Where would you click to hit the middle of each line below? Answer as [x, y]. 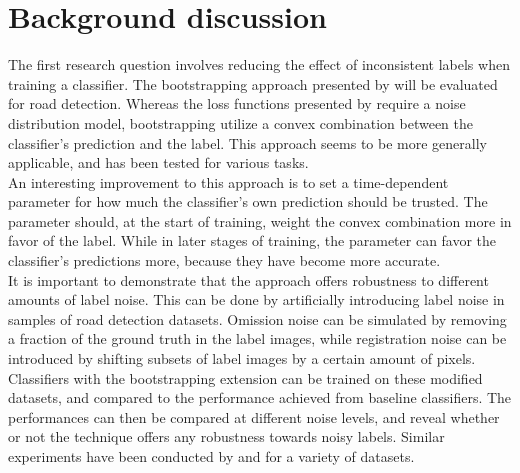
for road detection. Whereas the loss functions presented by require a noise [237, 103]
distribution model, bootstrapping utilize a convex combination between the [240, 122]
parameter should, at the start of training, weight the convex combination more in [260, 220]
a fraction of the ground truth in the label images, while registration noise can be [257, 338]
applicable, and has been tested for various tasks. [158, 162]
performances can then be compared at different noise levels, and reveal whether [254, 416]
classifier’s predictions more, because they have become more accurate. [224, 260]
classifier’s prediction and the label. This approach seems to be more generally [247, 142]
